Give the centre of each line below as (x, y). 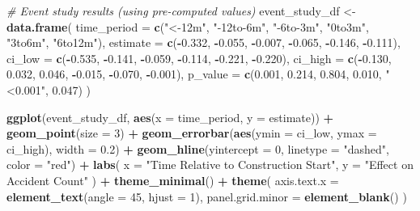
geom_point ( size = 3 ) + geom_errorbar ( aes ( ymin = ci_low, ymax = (192, 133)
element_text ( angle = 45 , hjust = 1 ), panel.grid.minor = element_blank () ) (207, 196)
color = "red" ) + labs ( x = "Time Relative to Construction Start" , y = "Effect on (210, 165)
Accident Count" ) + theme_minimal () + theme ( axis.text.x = (173, 180)
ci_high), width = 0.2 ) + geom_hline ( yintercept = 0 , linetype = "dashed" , (198, 148)
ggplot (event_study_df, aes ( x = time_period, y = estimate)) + (170, 117)
